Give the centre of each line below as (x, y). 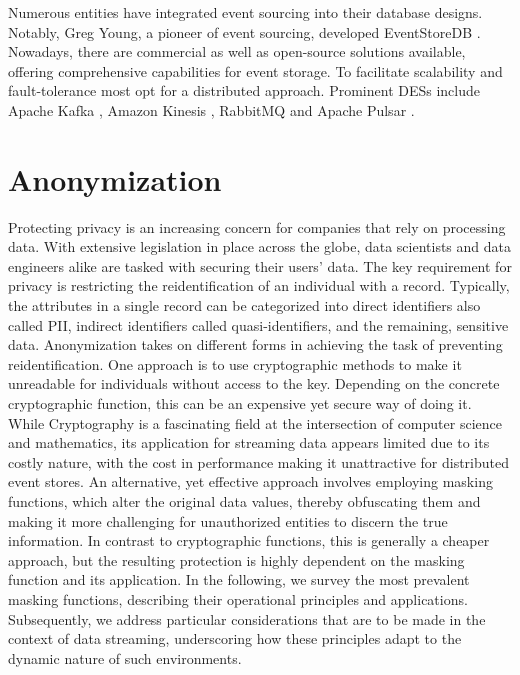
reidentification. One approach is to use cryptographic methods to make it (235, 363)
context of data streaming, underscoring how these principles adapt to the (235, 638)
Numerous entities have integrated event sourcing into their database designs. (245, 12)
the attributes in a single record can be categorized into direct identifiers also (244, 305)
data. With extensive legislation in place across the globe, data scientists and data (260, 246)
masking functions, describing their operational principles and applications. (238, 598)
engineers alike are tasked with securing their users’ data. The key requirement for (260, 265)
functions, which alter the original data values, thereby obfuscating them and (244, 501)
